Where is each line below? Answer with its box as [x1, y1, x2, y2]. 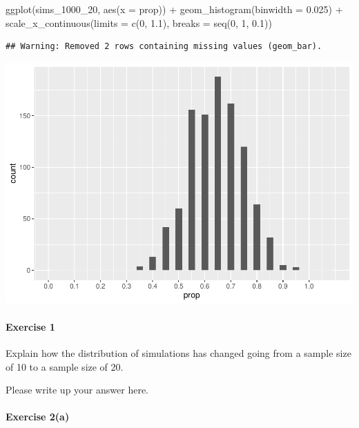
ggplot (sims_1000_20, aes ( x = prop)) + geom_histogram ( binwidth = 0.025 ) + [6, 2, 343, 16]
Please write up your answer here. [6, 382, 148, 397]
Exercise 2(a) [6, 409, 70, 424]
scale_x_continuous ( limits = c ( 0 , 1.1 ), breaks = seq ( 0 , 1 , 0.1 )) [6, 15, 272, 30]
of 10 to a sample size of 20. [6, 359, 124, 373]
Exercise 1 [6, 319, 55, 333]
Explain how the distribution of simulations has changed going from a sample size [6, 346, 351, 360]
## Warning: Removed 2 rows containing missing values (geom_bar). [6, 41, 322, 52]
